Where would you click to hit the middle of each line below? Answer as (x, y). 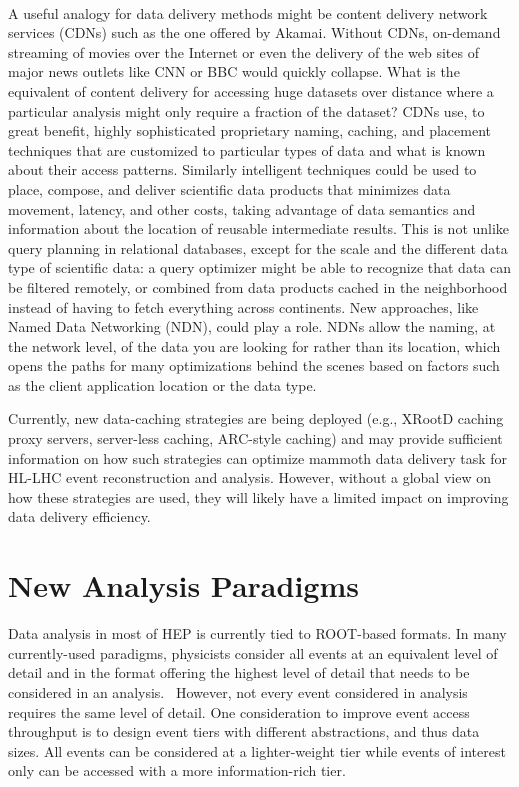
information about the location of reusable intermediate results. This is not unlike (259, 228)
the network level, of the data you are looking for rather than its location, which (254, 345)
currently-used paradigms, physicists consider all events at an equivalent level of (253, 652)
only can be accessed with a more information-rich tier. (177, 770)
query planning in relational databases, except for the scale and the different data (258, 247)
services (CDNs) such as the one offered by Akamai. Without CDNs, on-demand (254, 32)
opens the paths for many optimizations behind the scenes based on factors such (254, 365)
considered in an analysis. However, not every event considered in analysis (238, 691)
